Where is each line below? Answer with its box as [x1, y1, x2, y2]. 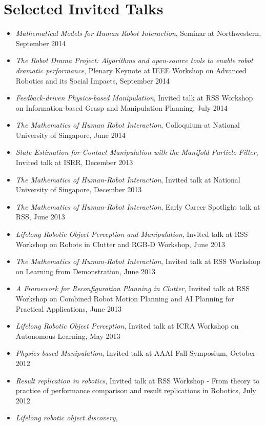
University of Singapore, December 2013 [15, 184, 142, 195]
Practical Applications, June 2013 [15, 303, 122, 314]
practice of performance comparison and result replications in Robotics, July [15, 385, 256, 396]
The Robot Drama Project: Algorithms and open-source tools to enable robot [15, 55, 253, 66]
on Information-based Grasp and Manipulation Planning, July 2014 [15, 102, 228, 113]
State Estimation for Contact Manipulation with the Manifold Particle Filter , [15, 147, 258, 157]
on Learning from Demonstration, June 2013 [15, 266, 156, 276]
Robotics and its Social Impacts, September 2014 [15, 75, 170, 86]
